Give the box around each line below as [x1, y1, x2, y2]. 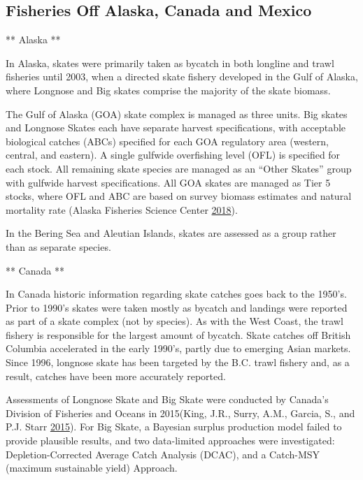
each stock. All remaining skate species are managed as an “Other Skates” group [6, 161, 352, 175]
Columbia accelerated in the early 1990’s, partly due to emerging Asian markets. [6, 341, 351, 356]
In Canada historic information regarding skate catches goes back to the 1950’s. [6, 286, 347, 301]
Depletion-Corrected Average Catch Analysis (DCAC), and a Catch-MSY [6, 446, 320, 461]
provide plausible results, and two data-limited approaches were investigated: [6, 433, 335, 448]
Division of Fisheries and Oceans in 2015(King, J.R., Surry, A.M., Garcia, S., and [6, 405, 355, 420]
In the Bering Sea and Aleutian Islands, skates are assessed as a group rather [6, 226, 336, 240]
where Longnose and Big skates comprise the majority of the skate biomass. [6, 82, 331, 97]
